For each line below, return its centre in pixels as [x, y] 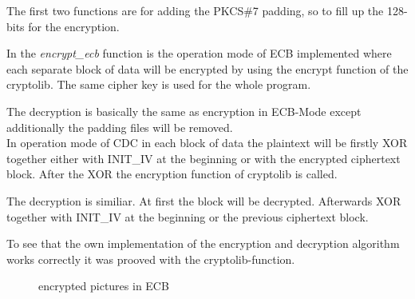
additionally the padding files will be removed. [120, 127]
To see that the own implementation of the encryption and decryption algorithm [203, 243]
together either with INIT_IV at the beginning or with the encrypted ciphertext [204, 158]
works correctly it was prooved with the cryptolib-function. [151, 259]
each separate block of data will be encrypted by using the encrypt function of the [207, 68]
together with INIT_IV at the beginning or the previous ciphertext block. [188, 216]
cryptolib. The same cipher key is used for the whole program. [159, 84]
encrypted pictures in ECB [104, 286]
